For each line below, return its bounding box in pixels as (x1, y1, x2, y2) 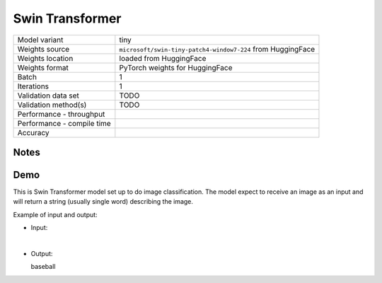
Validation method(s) (17, 100, 87, 110)
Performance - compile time (17, 118, 111, 128)
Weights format (17, 62, 69, 72)
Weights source (17, 44, 70, 54)
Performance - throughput (17, 109, 105, 119)
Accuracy (17, 127, 50, 137)
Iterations (17, 81, 50, 91)
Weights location (17, 53, 74, 63)
